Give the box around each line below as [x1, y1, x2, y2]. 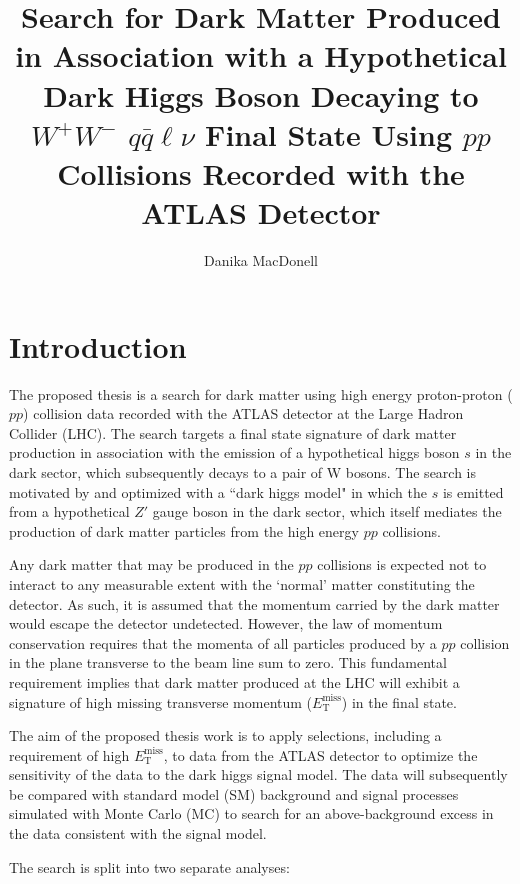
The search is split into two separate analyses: [9, 856, 290, 877]
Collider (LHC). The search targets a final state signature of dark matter [9, 422, 457, 443]
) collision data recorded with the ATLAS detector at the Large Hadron [23, 403, 464, 424]
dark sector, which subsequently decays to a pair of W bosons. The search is [9, 461, 477, 482]
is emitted [442, 481, 504, 502]
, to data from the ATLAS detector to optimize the [163, 744, 478, 765]
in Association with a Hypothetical [15, 35, 507, 76]
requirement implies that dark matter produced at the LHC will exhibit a [9, 671, 460, 692]
